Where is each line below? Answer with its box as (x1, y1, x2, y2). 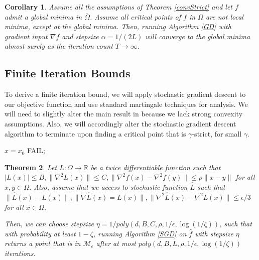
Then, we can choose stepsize (5, 218, 94, 229)
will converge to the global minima (145, 31, 250, 41)
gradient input (5, 31, 48, 41)
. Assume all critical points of (90, 11, 181, 22)
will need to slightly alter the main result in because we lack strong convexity (5, 108, 243, 119)
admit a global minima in (5, 11, 82, 22)
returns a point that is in (5, 238, 81, 248)
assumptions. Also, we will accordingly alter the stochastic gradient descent (5, 118, 236, 128)
